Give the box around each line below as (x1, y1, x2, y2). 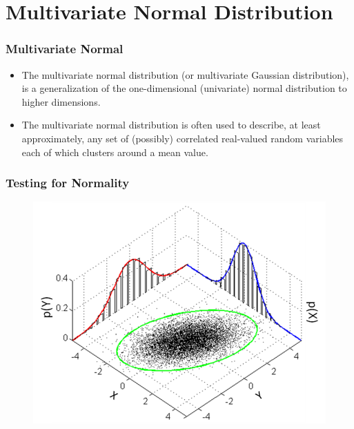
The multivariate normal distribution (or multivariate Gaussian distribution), (21, 67, 349, 82)
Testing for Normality (6, 174, 130, 191)
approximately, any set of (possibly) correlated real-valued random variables (21, 131, 344, 145)
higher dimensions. (21, 94, 101, 108)
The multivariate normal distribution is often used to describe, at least (21, 117, 321, 132)
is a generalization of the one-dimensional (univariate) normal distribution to (21, 81, 347, 95)
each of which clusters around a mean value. (21, 144, 208, 159)
